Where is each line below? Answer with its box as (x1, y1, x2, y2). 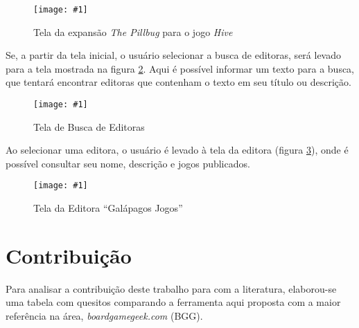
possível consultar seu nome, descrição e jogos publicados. (6, 156, 250, 170)
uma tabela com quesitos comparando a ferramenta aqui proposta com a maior (6, 295, 341, 309)
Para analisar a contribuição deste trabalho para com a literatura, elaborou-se (6, 281, 337, 295)
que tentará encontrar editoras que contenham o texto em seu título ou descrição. (6, 75, 351, 89)
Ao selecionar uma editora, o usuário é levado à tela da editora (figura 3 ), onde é (6, 143, 349, 157)
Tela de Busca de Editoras (33, 119, 145, 134)
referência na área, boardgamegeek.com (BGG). (6, 309, 203, 323)
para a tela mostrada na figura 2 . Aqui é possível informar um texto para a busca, (6, 61, 355, 75)
